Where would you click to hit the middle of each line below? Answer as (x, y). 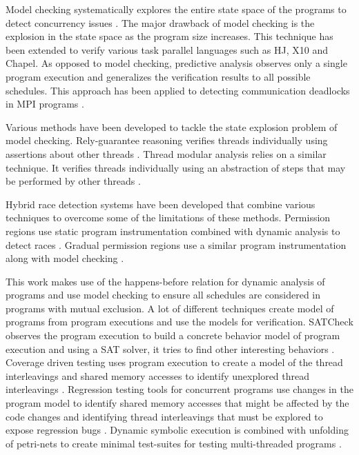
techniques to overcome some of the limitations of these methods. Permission (168, 218)
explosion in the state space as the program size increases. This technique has (169, 36)
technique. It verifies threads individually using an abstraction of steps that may (176, 167)
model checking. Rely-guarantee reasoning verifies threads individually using (167, 140)
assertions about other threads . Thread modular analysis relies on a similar (166, 153)
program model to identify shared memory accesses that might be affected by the (177, 403)
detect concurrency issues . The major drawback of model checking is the (160, 22)
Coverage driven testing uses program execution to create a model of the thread (174, 362)
